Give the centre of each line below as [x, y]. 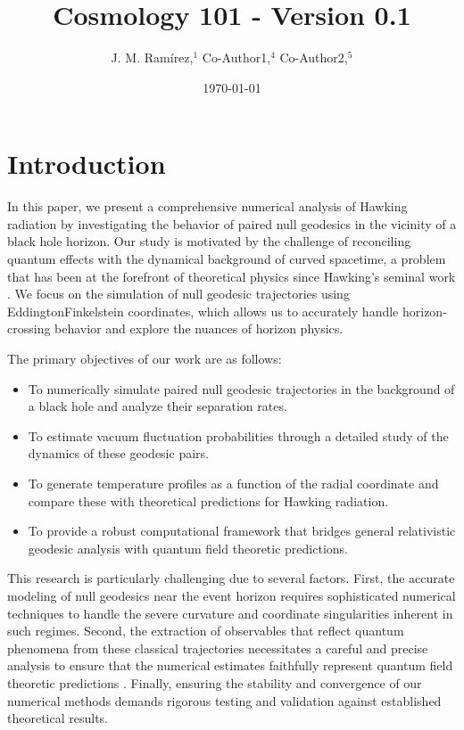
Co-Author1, [236, 57]
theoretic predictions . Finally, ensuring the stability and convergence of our [215, 682]
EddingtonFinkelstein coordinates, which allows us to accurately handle [203, 311]
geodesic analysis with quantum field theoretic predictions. [188, 548]
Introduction [87, 164]
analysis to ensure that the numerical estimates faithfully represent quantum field [230, 665]
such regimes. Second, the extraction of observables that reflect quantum [206, 631]
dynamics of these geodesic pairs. [118, 453]
